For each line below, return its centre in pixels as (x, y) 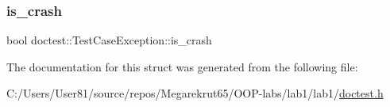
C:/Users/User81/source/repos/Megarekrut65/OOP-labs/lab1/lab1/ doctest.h (195, 93)
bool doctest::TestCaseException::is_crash (109, 40)
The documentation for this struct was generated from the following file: (182, 66)
